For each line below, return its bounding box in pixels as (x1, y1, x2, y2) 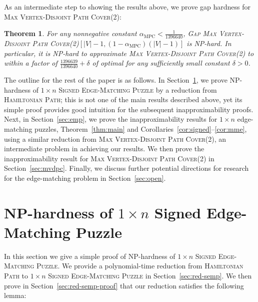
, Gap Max (183, 28, 216, 39)
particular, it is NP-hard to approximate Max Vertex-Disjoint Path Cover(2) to (4, 48, 254, 58)
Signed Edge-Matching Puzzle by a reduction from (58, 84, 217, 95)
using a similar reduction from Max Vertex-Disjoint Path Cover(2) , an (4, 133, 226, 144)
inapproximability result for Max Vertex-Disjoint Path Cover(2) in (4, 153, 214, 163)
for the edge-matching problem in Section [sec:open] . (4, 172, 166, 183)
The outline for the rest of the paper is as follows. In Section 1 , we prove (4, 75, 227, 85)
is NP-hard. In (186, 38, 231, 49)
